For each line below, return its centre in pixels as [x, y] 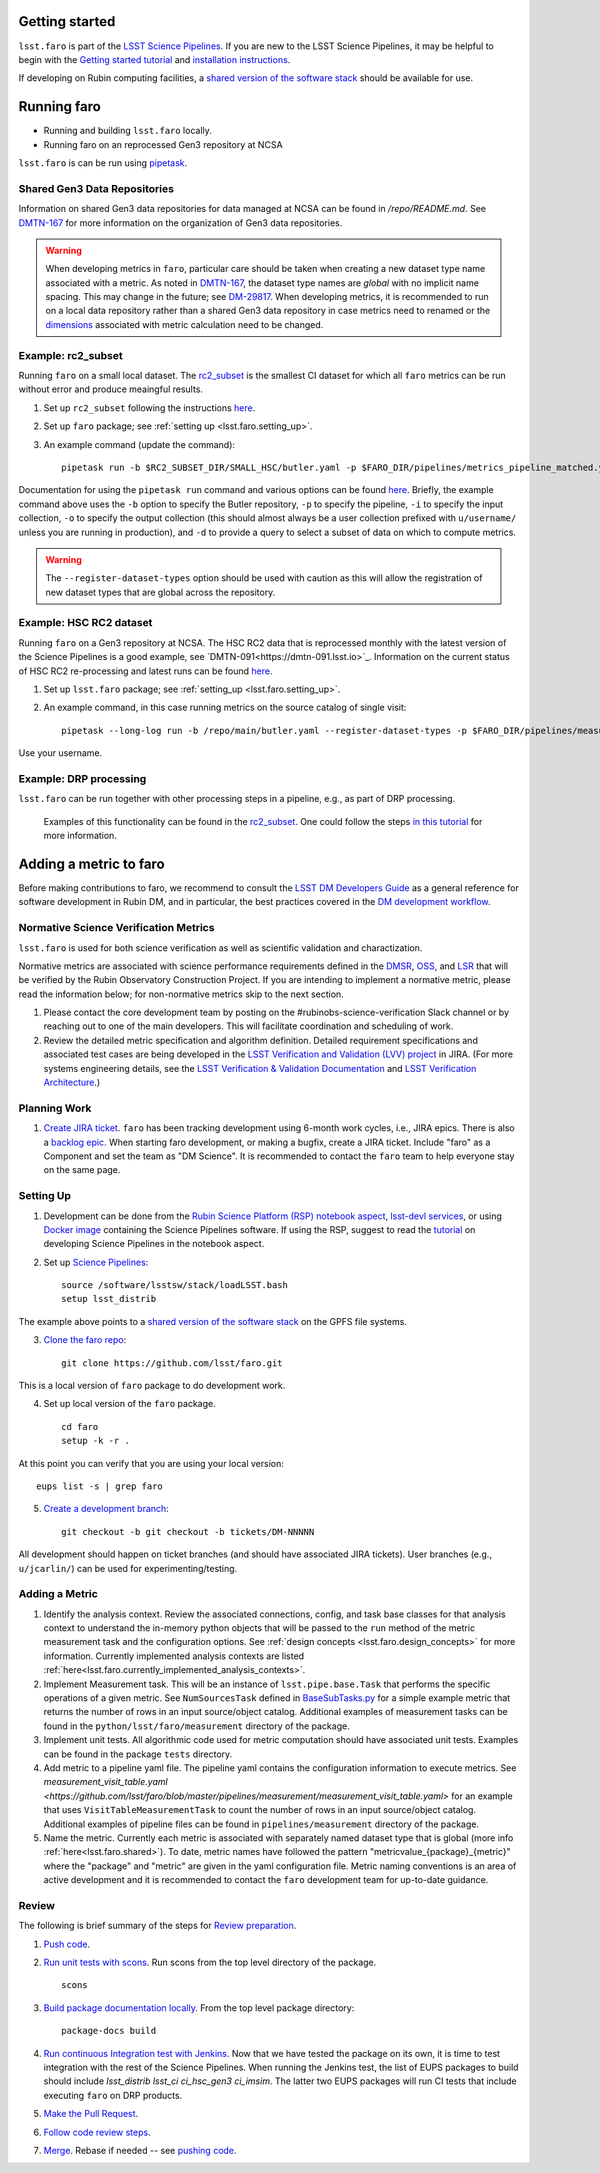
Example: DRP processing [82, 778]
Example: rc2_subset [71, 355]
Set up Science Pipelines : [96, 1262]
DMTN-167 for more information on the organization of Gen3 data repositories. [180, 222]
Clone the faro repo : [85, 1340]
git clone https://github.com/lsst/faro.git [172, 1363]
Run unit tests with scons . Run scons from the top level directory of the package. [210, 1962]
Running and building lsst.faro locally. [127, 131]
